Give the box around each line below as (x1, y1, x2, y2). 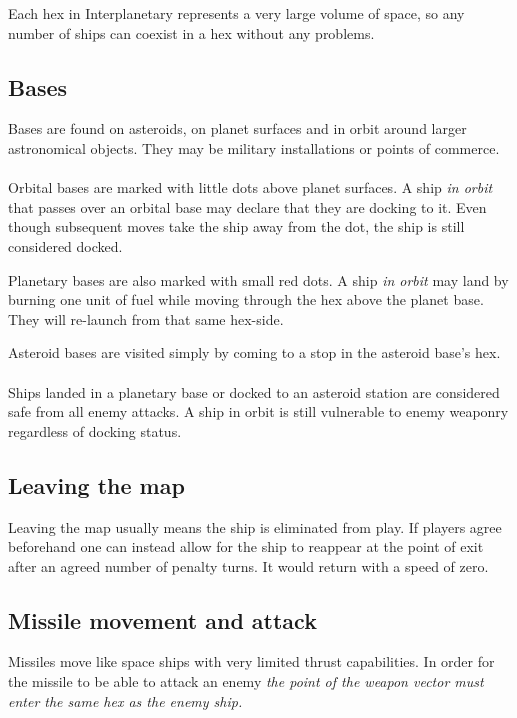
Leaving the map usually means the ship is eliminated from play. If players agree (8, 516, 502, 537)
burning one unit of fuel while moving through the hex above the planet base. (8, 289, 484, 310)
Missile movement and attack (8, 604, 317, 635)
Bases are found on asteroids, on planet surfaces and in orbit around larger (8, 118, 467, 139)
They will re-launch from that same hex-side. (8, 308, 284, 329)
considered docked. (8, 235, 123, 256)
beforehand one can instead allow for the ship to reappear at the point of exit (8, 536, 484, 557)
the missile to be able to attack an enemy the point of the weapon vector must (8, 671, 484, 692)
